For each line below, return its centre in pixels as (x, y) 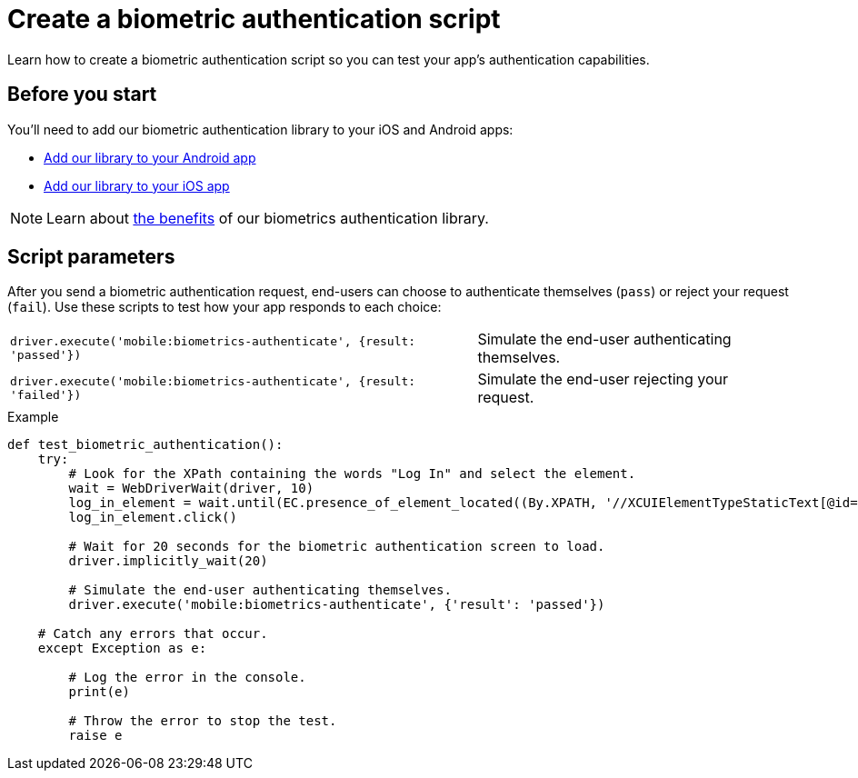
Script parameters (91, 257)
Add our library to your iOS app (137, 185)
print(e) (99, 692)
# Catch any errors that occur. (153, 634)
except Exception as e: (122, 648)
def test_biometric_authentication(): (145, 445)
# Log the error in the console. (187, 678)
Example (33, 417)
